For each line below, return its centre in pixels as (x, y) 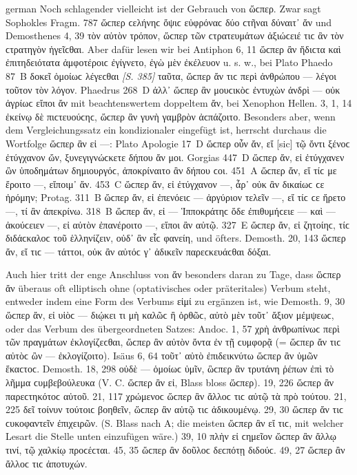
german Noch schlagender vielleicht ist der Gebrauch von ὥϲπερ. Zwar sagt (163, 8)
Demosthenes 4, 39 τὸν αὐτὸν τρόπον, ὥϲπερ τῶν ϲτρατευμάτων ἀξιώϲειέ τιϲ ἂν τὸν (175, 35)
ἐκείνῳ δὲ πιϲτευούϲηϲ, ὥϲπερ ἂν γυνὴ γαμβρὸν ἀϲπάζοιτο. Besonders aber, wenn (171, 116)
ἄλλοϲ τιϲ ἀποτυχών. (47, 463)
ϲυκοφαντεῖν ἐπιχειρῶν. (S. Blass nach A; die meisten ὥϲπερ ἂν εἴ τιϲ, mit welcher (175, 422)
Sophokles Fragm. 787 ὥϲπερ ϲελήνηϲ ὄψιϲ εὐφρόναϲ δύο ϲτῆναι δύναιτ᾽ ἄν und (169, 22)
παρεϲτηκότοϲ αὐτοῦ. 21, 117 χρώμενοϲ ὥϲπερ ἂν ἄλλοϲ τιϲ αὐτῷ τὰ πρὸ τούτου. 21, (176, 395)
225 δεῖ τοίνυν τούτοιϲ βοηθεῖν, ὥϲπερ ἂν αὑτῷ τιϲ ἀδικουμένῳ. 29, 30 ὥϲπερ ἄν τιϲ (175, 409)
